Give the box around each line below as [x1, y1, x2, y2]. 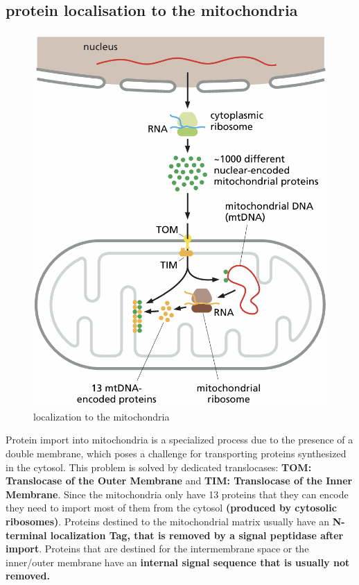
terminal [6, 527, 47, 542]
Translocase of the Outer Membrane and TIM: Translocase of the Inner [6, 473, 353, 488]
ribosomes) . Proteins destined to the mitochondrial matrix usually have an [6, 514, 329, 528]
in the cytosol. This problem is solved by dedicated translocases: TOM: [6, 459, 312, 474]
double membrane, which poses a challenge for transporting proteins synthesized [6, 446, 347, 461]
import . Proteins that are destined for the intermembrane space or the [6, 541, 309, 556]
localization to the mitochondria [33, 409, 170, 423]
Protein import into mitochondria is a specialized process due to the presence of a [6, 432, 353, 447]
